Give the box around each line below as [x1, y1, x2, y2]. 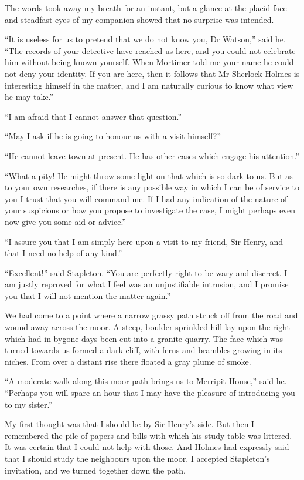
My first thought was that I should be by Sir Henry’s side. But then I [5, 418, 255, 430]
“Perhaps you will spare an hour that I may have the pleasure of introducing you [5, 387, 295, 399]
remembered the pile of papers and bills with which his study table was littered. [5, 429, 292, 441]
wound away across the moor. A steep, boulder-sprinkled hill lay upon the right [5, 321, 291, 333]
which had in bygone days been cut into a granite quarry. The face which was [5, 332, 283, 344]
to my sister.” [5, 398, 53, 410]
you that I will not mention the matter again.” [5, 289, 171, 301]
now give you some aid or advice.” [5, 215, 126, 227]
